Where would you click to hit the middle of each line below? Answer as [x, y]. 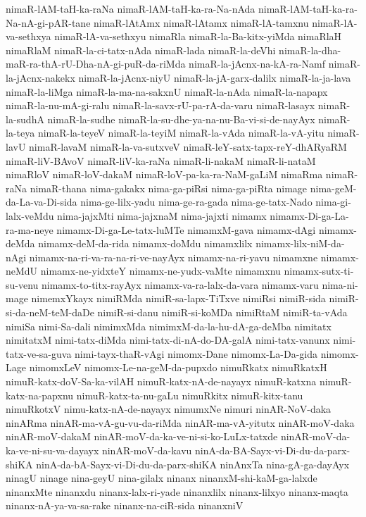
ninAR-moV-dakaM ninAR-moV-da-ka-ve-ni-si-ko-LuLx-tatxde [142, 436]
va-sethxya [29, 36]
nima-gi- [333, 202]
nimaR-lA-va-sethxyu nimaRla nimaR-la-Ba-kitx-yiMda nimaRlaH [198, 36]
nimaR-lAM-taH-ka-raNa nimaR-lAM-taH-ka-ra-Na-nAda [131, 8]
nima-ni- [340, 284]
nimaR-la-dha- [310, 50]
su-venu [22, 284]
